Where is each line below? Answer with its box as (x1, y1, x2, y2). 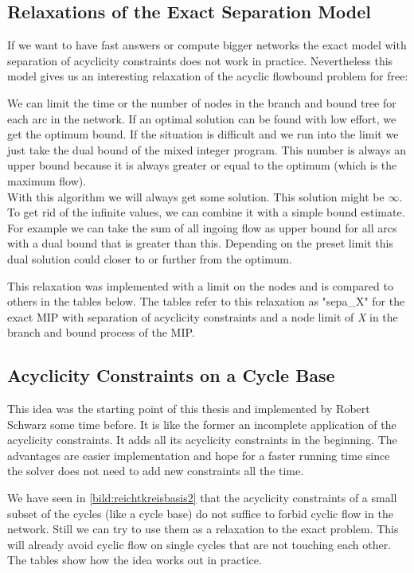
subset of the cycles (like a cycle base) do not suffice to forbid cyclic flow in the (7, 505, 393, 521)
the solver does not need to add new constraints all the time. (7, 462, 304, 479)
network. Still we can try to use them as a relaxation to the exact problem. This (7, 520, 399, 537)
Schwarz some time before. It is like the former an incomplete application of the (7, 415, 396, 432)
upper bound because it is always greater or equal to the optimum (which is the (7, 157, 397, 173)
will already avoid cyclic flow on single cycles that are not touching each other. (7, 536, 392, 552)
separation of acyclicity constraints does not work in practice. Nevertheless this (7, 52, 393, 68)
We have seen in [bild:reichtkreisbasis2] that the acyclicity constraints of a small (7, 489, 397, 506)
